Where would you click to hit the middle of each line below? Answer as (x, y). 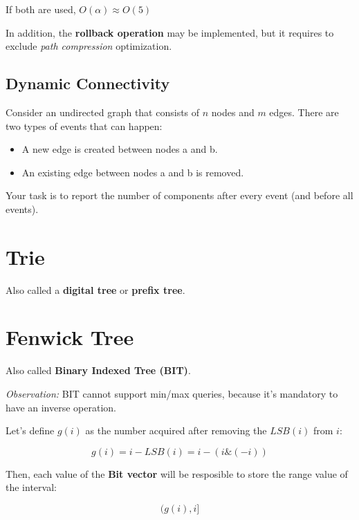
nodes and (233, 112)
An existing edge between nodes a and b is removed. (133, 172)
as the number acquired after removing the (176, 430)
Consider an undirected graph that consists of (103, 112)
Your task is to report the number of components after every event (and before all (179, 195)
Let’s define (30, 430)
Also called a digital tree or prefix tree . (95, 289)
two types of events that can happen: (84, 126)
